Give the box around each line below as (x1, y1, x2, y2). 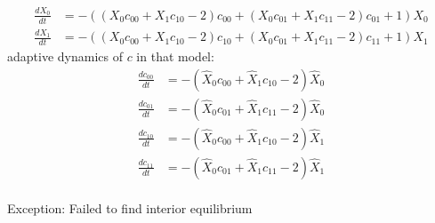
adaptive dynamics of (7, 47, 123, 66)
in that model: (136, 47, 214, 66)
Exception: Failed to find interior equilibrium (7, 199, 253, 218)
